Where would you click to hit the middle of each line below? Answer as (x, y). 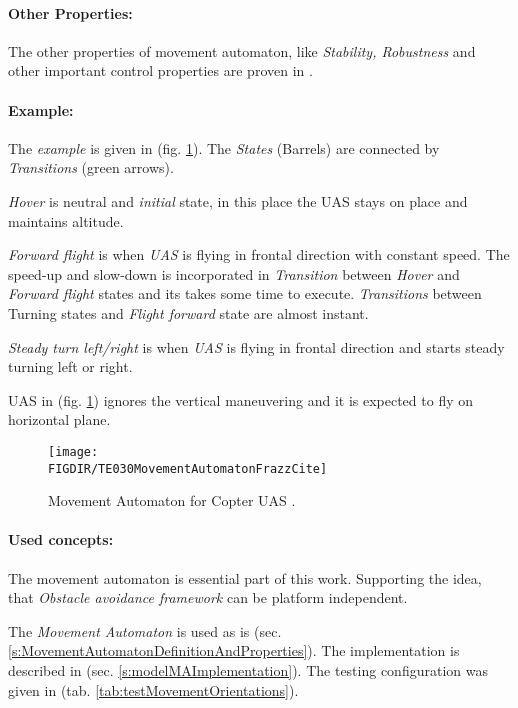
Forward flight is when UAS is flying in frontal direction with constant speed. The (259, 254)
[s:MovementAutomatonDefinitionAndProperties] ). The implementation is (234, 650)
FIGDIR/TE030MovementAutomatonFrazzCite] (188, 468)
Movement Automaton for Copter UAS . (172, 500)
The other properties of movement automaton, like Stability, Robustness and (242, 50)
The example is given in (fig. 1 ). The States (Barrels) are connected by (224, 147)
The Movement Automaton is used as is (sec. (145, 630)
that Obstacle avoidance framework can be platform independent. (208, 597)
